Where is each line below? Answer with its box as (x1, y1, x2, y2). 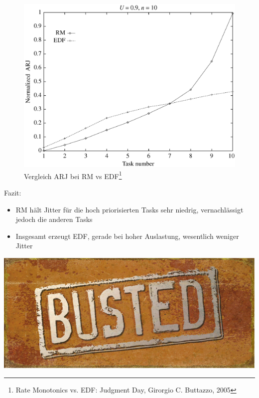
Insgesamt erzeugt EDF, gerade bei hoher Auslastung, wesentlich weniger (15, 230, 239, 241)
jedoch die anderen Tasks (15, 214, 93, 224)
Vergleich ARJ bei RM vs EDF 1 (24, 169, 122, 181)
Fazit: (4, 187, 21, 198)
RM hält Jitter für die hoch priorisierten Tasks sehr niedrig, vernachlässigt (15, 204, 244, 214)
